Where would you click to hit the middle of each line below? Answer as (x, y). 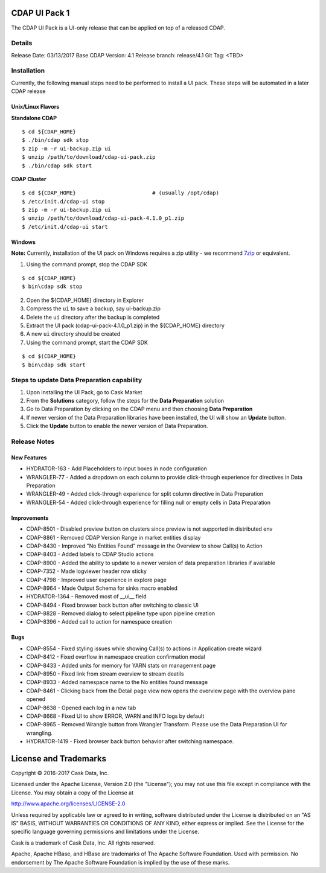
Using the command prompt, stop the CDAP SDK (87, 264)
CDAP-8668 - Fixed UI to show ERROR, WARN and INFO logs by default (115, 716)
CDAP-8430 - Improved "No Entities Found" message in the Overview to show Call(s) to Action (144, 546)
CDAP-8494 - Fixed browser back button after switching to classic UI (113, 605)
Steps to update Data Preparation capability (76, 380)
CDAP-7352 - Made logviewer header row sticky (87, 571)
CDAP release (28, 91)
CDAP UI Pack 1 (40, 13)
